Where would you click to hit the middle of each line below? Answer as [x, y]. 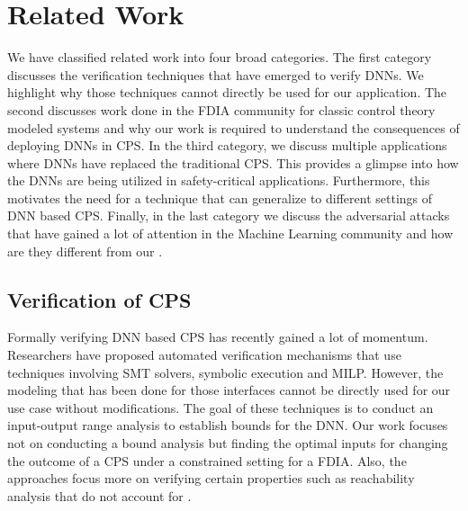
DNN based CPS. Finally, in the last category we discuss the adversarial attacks [229, 215]
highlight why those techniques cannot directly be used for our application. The [227, 92]
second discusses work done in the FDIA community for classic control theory [221, 109]
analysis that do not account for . [99, 495]
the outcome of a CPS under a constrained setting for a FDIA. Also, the [207, 460]
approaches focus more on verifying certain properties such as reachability [211, 478]
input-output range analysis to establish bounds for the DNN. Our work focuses [228, 425]
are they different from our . [85, 251]
